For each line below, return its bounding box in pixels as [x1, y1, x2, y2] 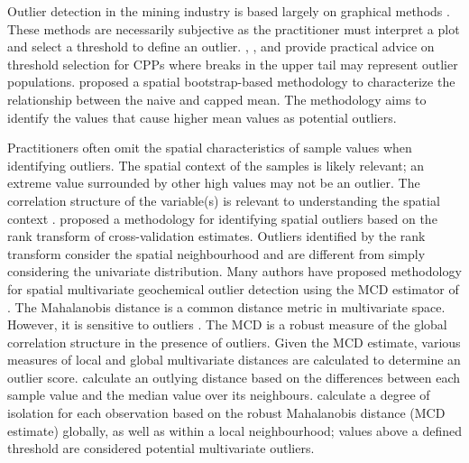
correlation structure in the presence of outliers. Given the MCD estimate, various [7, 332, 461, 351]
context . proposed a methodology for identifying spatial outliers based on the [7, 208, 437, 227]
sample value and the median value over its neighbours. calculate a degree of [7, 385, 430, 404]
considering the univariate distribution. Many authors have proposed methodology [7, 262, 462, 281]
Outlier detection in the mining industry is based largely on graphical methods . [7, 2, 450, 20]
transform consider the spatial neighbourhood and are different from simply [7, 244, 426, 263]
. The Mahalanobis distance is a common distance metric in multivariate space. [7, 297, 446, 316]
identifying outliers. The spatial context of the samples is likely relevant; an [7, 155, 425, 174]
